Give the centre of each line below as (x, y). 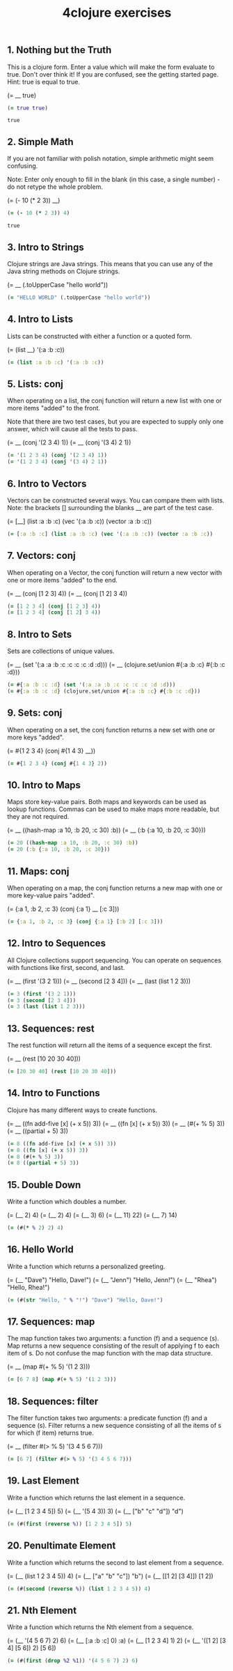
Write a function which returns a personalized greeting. (86, 1266)
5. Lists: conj (35, 384)
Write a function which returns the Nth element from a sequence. (101, 1627)
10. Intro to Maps (44, 785)
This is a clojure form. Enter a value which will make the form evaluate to (111, 67)
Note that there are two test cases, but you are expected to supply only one (115, 422)
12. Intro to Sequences (57, 943)
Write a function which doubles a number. (67, 1202)
